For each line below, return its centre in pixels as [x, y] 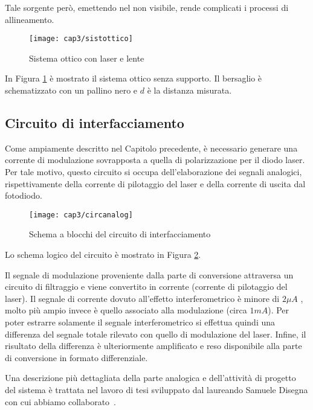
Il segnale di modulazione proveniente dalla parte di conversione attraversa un [149, 274]
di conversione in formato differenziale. [76, 357]
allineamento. [30, 19]
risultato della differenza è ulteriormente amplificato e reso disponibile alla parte [153, 346]
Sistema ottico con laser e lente [87, 58]
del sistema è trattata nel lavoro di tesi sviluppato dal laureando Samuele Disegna [156, 389]
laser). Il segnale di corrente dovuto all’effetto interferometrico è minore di [142, 298]
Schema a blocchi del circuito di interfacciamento [120, 234]
